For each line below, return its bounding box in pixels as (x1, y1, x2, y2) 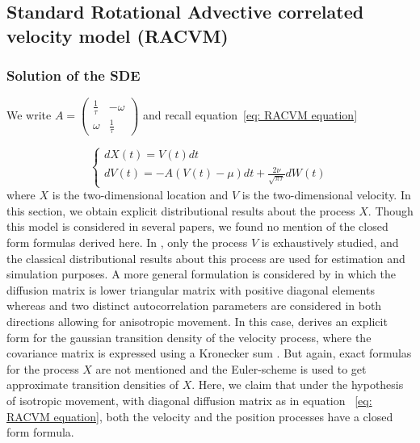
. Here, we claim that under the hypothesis (191, 376, 404, 393)
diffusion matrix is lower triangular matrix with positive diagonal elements (6, 281, 375, 298)
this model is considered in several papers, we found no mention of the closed (6, 218, 388, 235)
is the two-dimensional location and (52, 186, 229, 203)
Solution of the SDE (6, 65, 141, 86)
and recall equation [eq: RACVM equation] (142, 107, 358, 123)
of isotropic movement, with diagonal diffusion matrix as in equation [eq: (6, 391, 372, 408)
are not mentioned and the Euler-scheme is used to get (95, 360, 367, 377)
